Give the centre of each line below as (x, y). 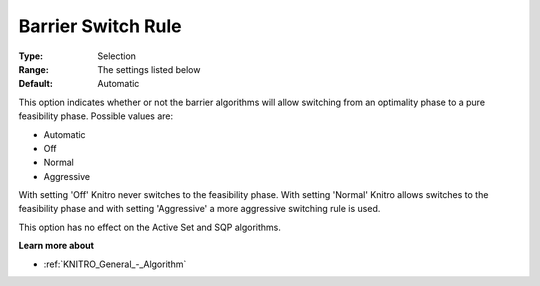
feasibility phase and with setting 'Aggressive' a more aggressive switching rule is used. (199, 209)
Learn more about (56, 246)
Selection (117, 56)
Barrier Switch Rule (100, 26)
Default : (36, 84)
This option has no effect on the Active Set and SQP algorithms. (150, 227)
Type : (31, 56)
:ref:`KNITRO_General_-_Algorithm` (115, 264)
